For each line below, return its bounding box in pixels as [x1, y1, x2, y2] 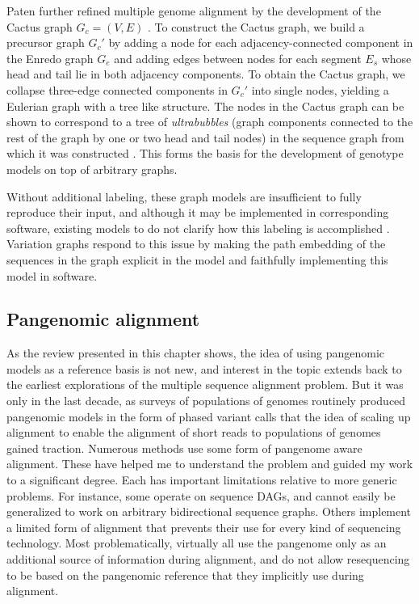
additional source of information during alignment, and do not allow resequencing [6, 551, 410, 568]
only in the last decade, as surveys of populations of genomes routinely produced [6, 392, 406, 409]
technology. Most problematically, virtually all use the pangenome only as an [6, 534, 387, 551]
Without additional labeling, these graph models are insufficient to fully [6, 188, 362, 205]
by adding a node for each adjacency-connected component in [108, 34, 413, 51]
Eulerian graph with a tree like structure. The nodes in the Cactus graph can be [6, 97, 404, 114]
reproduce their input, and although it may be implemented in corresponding [6, 204, 389, 221]
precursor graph [6, 34, 85, 51]
